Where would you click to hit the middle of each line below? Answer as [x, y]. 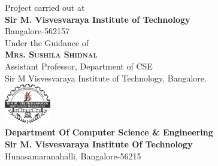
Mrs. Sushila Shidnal [51, 54]
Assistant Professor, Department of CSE [79, 66]
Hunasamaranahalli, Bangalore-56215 [73, 156]
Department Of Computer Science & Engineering [109, 132]
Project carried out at [45, 7]
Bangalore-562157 [37, 31]
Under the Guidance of [47, 42]
